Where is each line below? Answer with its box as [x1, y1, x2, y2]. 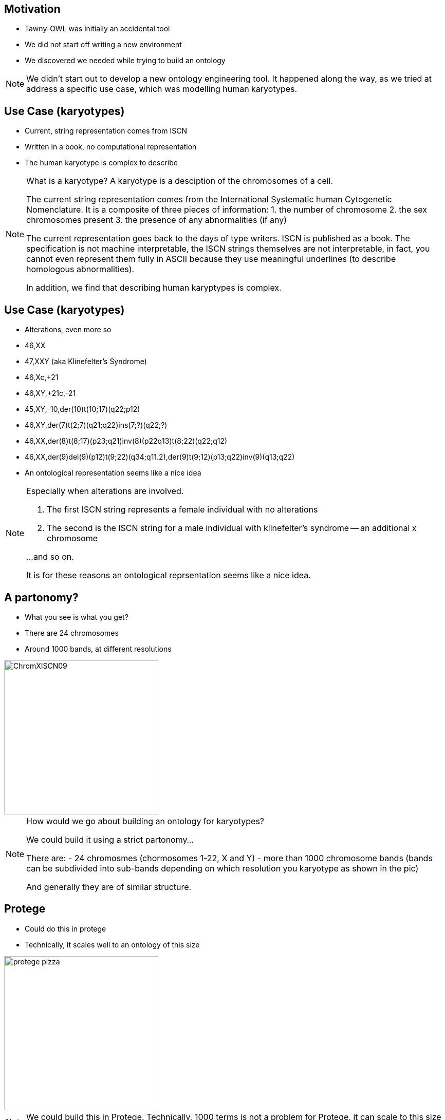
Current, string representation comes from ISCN [25, 126, 187, 136]
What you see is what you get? [25, 612, 128, 621]
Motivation [4, 3, 61, 15]
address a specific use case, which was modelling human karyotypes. [26, 84, 298, 94]
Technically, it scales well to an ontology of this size [25, 940, 200, 949]
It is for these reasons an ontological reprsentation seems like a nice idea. [26, 570, 311, 581]
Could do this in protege [25, 924, 106, 933]
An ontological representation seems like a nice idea [25, 468, 201, 478]
